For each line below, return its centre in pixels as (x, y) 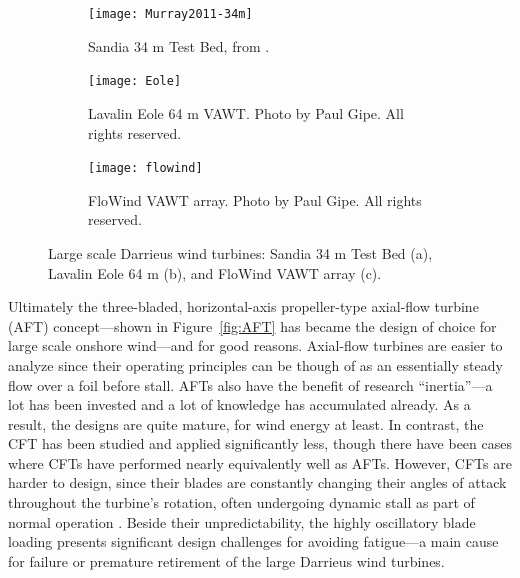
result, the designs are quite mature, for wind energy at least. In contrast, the (246, 423)
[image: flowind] (145, 168)
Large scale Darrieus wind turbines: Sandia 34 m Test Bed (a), (240, 252)
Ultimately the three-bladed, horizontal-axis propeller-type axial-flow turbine (243, 306)
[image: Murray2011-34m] (170, 14)
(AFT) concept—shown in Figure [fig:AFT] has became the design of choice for (252, 325)
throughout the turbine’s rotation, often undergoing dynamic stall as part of (241, 502)
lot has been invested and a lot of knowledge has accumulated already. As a (239, 404)
